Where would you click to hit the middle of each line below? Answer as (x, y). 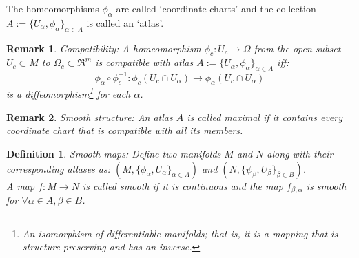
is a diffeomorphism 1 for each (69, 93)
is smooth (326, 185)
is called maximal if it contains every (265, 117)
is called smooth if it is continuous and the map (183, 185)
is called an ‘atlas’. (125, 22)
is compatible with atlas (144, 62)
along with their (300, 153)
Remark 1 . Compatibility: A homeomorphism (104, 48)
